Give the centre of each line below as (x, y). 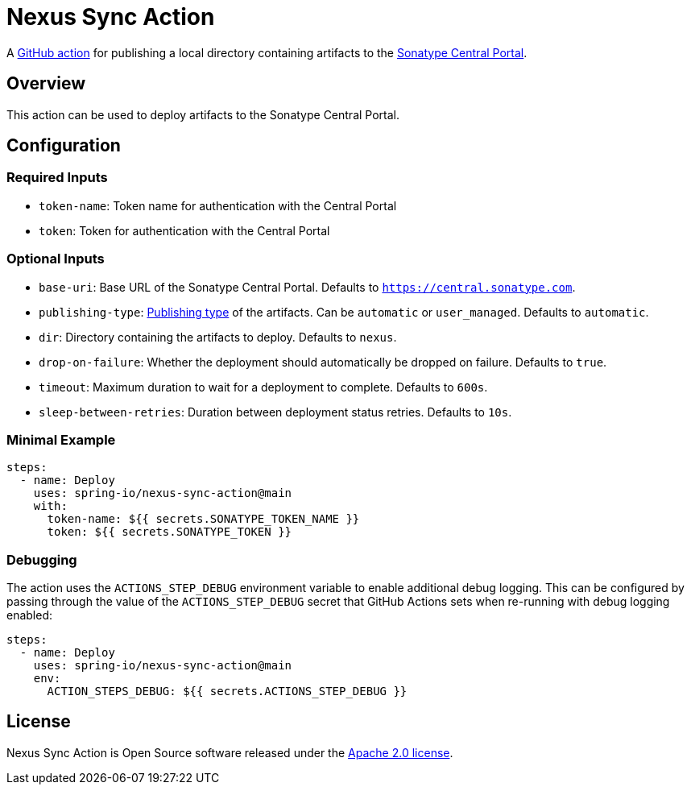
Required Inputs (57, 178)
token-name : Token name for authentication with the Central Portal (218, 205)
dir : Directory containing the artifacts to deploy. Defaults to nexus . (218, 337)
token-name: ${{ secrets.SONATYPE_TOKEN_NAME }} (203, 519)
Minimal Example (61, 439)
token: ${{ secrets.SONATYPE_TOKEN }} (170, 532)
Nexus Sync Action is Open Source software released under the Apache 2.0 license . (230, 752)
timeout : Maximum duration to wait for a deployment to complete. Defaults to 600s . (263, 387)
